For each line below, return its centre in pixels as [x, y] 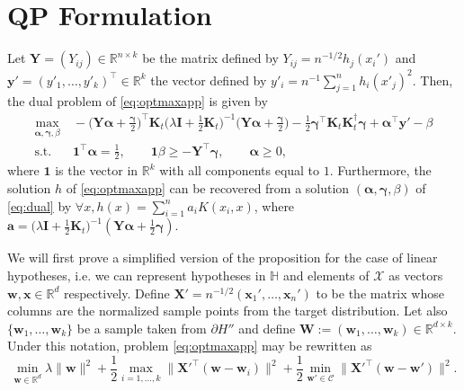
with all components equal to [240, 170]
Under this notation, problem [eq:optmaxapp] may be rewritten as [190, 346]
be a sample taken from [142, 328]
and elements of [326, 275]
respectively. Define [116, 293]
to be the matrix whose [380, 293]
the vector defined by [209, 80]
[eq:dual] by [40, 205]
